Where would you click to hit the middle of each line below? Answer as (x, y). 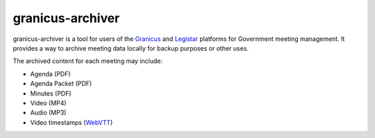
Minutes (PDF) (51, 93)
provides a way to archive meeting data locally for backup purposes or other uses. (131, 48)
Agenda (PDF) (50, 74)
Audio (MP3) (48, 113)
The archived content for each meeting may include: (88, 61)
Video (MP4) (48, 103)
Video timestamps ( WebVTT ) (72, 122)
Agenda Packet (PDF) (61, 84)
